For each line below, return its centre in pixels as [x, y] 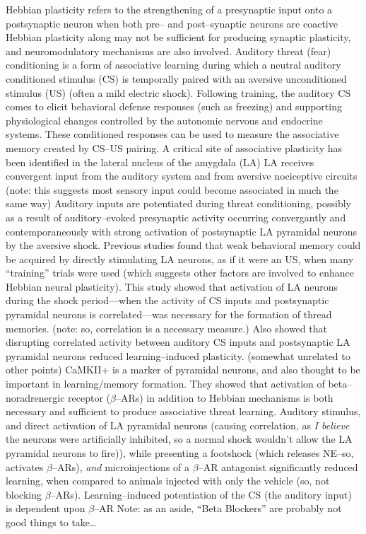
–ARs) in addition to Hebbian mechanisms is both [224, 397]
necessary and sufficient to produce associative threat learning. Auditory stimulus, [183, 411]
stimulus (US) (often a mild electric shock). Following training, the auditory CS [178, 92]
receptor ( [89, 397]
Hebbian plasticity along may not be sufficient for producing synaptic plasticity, [178, 37]
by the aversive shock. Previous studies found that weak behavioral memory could [183, 245]
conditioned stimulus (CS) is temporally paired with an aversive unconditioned [176, 78]
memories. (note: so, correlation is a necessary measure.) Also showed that [166, 328]
